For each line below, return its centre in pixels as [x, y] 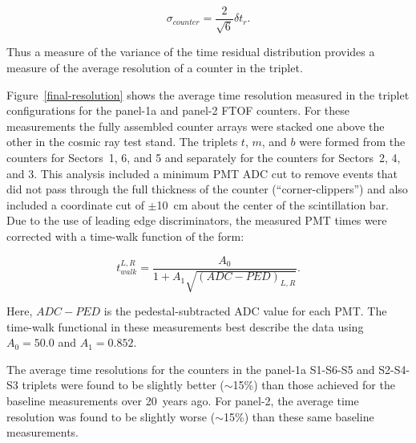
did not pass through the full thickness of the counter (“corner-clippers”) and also [207, 189]
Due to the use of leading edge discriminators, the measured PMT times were [197, 220]
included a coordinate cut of [75, 204]
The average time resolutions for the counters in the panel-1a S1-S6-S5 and [191, 369]
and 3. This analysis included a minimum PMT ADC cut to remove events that [202, 173]
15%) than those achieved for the [314, 385]
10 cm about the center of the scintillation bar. [273, 204]
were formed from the [352, 142]
